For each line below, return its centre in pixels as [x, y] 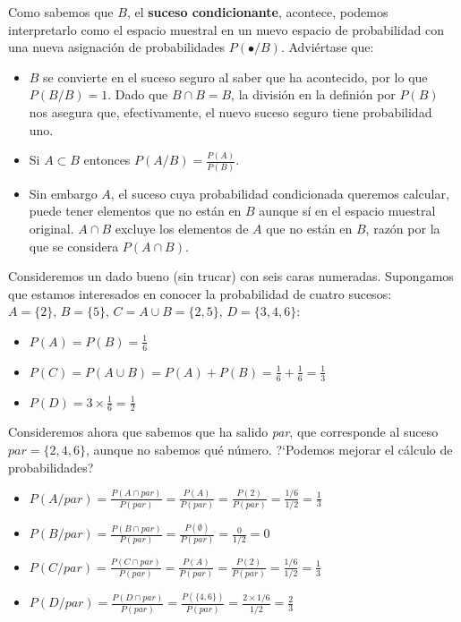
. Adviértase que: [327, 47]
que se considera [74, 246]
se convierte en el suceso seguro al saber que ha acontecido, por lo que [235, 77]
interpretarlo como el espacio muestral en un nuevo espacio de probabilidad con [226, 29]
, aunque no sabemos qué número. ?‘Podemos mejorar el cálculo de [269, 450]
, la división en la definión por [313, 94]
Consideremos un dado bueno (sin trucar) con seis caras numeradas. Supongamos [231, 276]
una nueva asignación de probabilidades [117, 47]
